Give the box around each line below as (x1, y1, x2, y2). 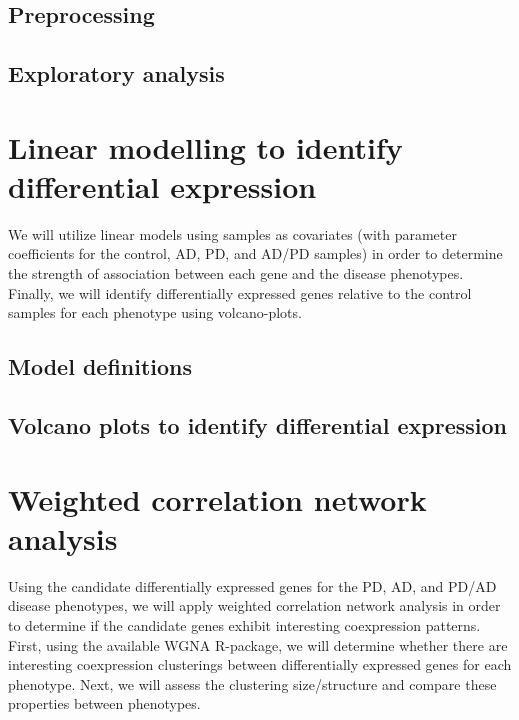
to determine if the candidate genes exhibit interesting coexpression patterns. (8, 614, 481, 635)
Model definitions (8, 351, 193, 382)
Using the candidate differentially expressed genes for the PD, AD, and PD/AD (8, 575, 497, 596)
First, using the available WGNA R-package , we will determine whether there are (8, 634, 508, 655)
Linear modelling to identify (8, 126, 403, 167)
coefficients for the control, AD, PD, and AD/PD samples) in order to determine (8, 243, 503, 264)
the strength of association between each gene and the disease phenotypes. (8, 263, 464, 284)
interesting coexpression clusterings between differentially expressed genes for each (8, 654, 512, 675)
